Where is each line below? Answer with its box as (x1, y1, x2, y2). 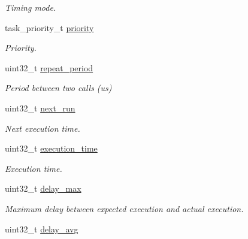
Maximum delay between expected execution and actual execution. (5, 202, 244, 214)
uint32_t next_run (5, 101, 75, 114)
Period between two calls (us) (5, 81, 112, 94)
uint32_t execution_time (5, 142, 98, 155)
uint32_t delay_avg (5, 222, 78, 235)
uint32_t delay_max (5, 182, 81, 195)
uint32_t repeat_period (5, 61, 93, 74)
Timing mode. (5, 1, 56, 13)
